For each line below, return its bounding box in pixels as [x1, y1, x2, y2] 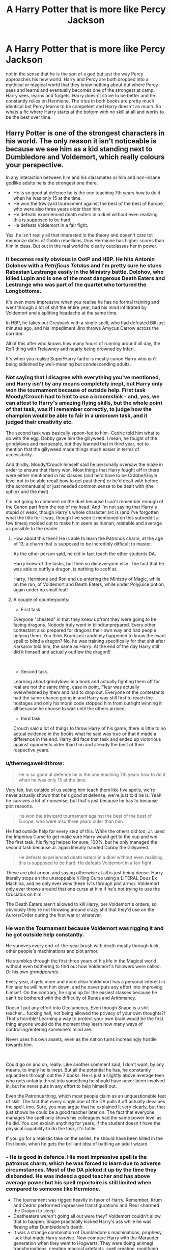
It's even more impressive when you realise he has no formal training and [6, 299, 159, 305]
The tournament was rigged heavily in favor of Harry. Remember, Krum [13, 1197, 162, 1203]
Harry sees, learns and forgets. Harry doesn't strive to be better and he [6, 92, 155, 98]
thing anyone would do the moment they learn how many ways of [6, 1021, 143, 1027]
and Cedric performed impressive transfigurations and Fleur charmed [13, 1202, 159, 1209]
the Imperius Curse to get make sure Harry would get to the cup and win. [6, 834, 159, 840]
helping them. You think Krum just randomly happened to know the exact [13, 633, 166, 639]
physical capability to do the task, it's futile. [6, 1125, 97, 1131]
